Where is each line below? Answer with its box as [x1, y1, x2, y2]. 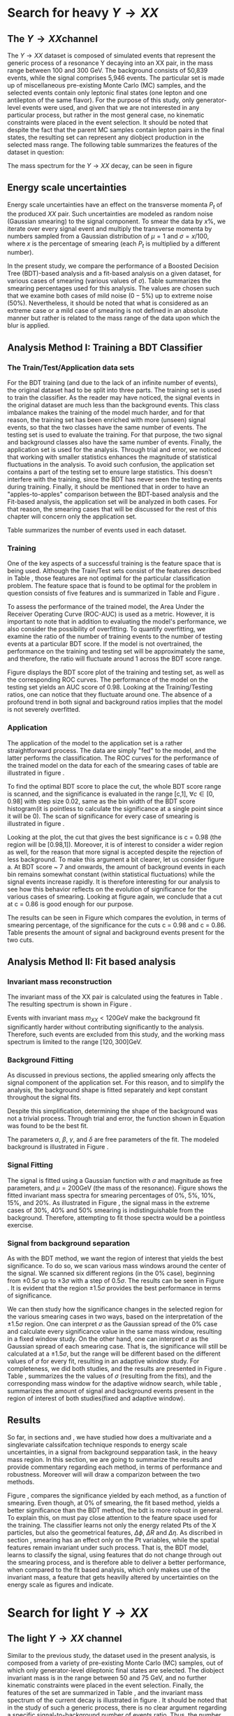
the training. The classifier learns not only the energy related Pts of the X [7, 1521, 217, 1529]
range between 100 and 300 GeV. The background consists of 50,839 [7, 66, 208, 74]
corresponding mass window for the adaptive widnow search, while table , [7, 1379, 221, 1388]
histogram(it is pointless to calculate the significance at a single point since [7, 804, 224, 813]
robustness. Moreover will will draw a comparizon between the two [7, 1470, 200, 1478]
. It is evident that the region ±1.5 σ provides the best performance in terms [7, 1284, 221, 1293]
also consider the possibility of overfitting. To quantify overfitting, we [7, 625, 206, 633]
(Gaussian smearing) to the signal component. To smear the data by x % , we [7, 217, 226, 225]
